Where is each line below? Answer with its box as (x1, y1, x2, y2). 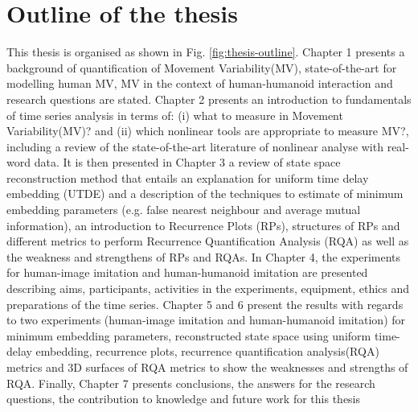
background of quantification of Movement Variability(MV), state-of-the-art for (6, 59, 397, 76)
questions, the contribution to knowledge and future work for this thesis (6, 390, 361, 407)
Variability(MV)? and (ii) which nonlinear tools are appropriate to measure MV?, (6, 122, 409, 139)
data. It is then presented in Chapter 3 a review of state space (34, 154, 341, 171)
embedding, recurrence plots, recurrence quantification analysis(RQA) (35, 343, 379, 360)
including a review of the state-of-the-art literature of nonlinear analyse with (6, 138, 383, 154)
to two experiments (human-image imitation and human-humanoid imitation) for (6, 311, 406, 328)
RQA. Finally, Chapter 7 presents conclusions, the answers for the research (6, 374, 375, 391)
